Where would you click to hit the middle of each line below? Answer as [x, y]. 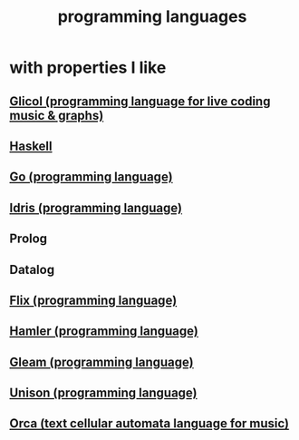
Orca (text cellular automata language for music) [149, 424]
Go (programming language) [92, 177]
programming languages [152, 17]
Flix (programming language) [93, 300]
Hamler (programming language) [104, 332]
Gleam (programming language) [101, 362]
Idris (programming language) [96, 207]
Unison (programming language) [103, 393]
